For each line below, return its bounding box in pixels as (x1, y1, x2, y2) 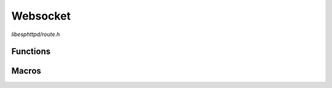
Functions (11, 46, 51, 57)
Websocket (11, 9, 71, 23)
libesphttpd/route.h (11, 31, 60, 38)
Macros (11, 66, 41, 76)
